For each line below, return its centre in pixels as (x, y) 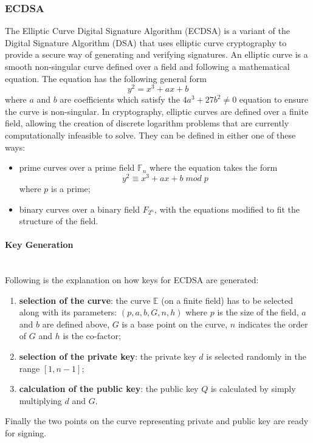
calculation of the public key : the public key (109, 389)
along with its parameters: (68, 312)
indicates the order (273, 324)
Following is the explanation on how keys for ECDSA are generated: (132, 280)
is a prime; (71, 188)
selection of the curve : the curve (85, 300)
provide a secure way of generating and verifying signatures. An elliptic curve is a (156, 54)
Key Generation (39, 245)
